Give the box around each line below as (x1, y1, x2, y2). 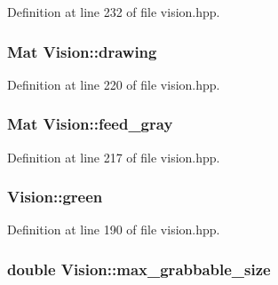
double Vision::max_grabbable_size (7, 257, 271, 280)
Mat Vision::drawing (7, 40, 157, 62)
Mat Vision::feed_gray (7, 113, 173, 135)
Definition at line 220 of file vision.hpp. (7, 75, 220, 93)
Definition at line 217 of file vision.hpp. (7, 147, 220, 166)
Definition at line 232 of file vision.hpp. (7, 3, 220, 20)
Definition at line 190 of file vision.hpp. (7, 220, 220, 239)
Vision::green (7, 186, 103, 208)
